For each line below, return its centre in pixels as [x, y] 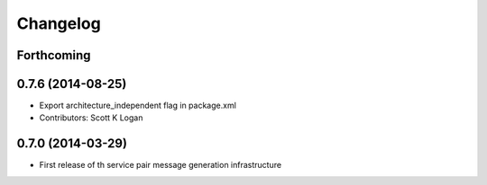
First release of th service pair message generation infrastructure [161, 165]
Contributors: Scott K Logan [91, 118]
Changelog [59, 23]
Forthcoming [54, 55]
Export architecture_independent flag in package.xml [138, 106]
